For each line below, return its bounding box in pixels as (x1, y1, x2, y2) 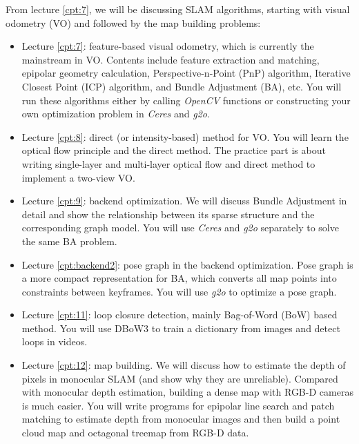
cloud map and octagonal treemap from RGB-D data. (21, 425, 249, 440)
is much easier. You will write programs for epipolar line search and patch (21, 398, 335, 412)
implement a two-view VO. (21, 170, 135, 184)
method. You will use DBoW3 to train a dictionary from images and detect (21, 320, 340, 335)
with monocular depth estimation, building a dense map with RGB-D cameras (21, 385, 353, 399)
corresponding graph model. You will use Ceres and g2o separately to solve (21, 220, 339, 235)
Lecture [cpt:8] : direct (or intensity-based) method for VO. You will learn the (21, 129, 349, 144)
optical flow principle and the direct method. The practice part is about (21, 143, 326, 157)
